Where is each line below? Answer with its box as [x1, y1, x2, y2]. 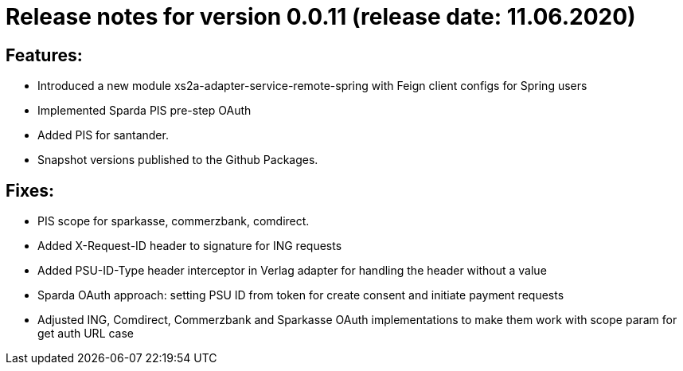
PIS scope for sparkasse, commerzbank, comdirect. [37, 214, 310, 228]
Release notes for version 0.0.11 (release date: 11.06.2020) [6, 3, 636, 30]
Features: [6, 45, 83, 65]
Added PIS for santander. [37, 128, 169, 143]
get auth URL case [37, 326, 135, 341]
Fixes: [6, 180, 55, 201]
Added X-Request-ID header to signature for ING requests [37, 239, 342, 253]
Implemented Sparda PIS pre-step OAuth [37, 103, 252, 118]
